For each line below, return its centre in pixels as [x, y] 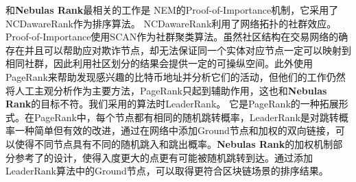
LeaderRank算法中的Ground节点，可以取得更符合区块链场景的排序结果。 [167, 171]
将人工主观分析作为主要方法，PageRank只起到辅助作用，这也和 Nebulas [166, 90]
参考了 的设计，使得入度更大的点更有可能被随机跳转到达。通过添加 [164, 157]
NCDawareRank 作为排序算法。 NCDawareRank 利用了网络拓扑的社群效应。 [171, 23]
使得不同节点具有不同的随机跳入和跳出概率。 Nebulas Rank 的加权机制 [174, 143]
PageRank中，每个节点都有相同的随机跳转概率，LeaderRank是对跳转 [186, 117]
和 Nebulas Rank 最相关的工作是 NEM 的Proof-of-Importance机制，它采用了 [172, 10]
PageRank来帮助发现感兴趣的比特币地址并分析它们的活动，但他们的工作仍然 [176, 76]
